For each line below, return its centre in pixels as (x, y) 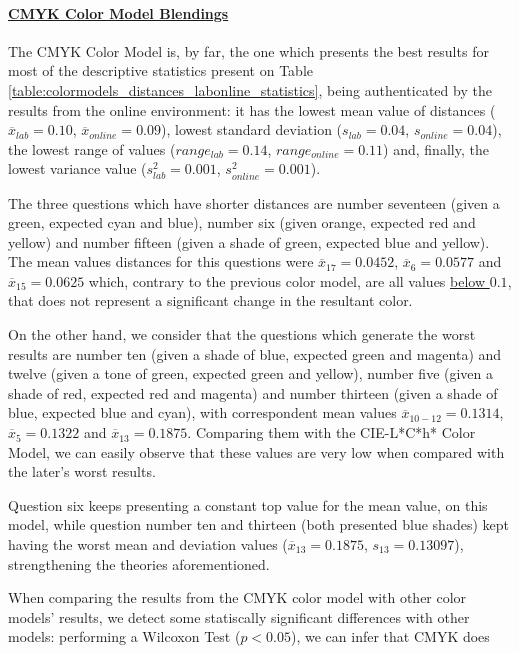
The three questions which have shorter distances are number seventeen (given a (254, 202)
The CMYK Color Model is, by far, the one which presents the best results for (248, 50)
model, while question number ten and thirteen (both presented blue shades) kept (258, 524)
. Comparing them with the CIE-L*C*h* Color (331, 432)
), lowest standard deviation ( (252, 129)
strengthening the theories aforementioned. (139, 563)
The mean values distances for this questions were (161, 261)
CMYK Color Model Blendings (118, 12)
